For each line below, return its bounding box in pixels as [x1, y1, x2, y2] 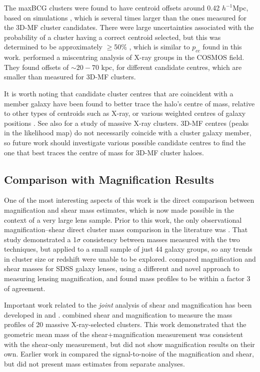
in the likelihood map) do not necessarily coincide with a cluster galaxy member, [4, 127, 251, 138]
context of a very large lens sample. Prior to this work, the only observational [4, 214, 242, 225]
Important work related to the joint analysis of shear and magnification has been [4, 300, 252, 310]
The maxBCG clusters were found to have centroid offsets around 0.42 [4, 2, 220, 12]
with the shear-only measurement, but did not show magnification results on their [4, 339, 255, 349]
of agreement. [4, 283, 45, 293]
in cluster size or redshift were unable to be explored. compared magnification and [4, 253, 256, 264]
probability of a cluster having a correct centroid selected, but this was [4, 31, 221, 42]
